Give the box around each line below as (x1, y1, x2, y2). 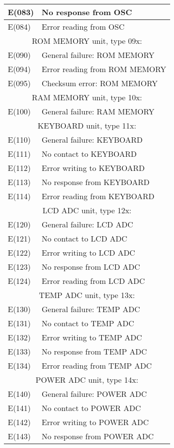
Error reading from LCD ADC (42, 275, 145, 286)
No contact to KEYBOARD (42, 148, 137, 159)
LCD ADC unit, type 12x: (42, 205, 132, 216)
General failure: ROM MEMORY (42, 49, 155, 60)
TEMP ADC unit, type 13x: (39, 289, 135, 300)
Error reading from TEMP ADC (42, 360, 152, 371)
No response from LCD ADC (42, 261, 140, 272)
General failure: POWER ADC (42, 388, 147, 399)
